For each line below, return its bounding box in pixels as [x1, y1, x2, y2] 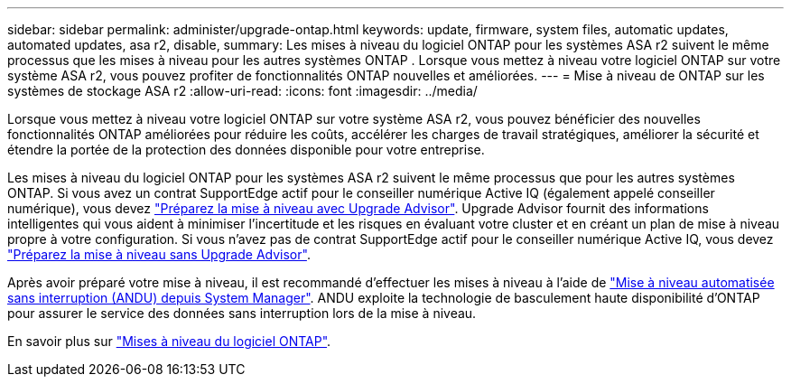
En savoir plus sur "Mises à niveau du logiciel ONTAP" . [7, 333, 331, 349]
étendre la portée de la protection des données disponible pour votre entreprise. [7, 142, 485, 157]
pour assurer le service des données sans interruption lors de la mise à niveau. [7, 305, 477, 321]
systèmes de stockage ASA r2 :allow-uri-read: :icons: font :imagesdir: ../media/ [7, 83, 478, 98]
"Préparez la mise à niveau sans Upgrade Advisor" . [7, 247, 311, 262]
